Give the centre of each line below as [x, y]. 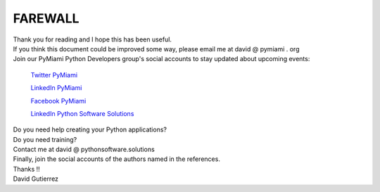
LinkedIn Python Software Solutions [82, 113]
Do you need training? [45, 139]
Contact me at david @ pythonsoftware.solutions [84, 149]
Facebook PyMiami [58, 101]
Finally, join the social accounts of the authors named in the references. [117, 159]
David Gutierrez [36, 179]
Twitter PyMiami [54, 75]
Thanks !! [26, 169]
